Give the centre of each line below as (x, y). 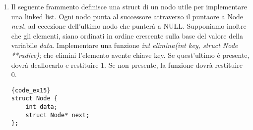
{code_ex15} (31, 90)
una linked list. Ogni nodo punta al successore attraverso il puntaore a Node (127, 16)
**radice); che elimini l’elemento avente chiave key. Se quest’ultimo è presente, (130, 55)
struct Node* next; (58, 115)
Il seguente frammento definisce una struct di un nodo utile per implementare (129, 6)
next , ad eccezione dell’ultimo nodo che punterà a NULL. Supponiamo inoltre (129, 26)
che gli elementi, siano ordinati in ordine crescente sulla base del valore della (127, 35)
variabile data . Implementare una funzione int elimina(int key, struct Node (125, 45)
